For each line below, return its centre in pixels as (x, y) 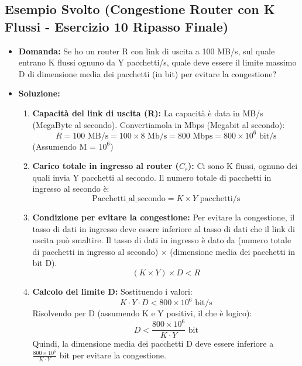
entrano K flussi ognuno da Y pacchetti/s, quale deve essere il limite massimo (157, 62)
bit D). (45, 263)
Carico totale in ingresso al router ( (106, 166)
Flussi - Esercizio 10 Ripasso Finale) (117, 26)
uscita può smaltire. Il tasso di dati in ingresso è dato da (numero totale (162, 240)
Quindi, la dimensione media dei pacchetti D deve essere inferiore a (153, 343)
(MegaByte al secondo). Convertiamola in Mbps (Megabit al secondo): (159, 124)
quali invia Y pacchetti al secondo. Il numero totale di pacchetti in (152, 177)
